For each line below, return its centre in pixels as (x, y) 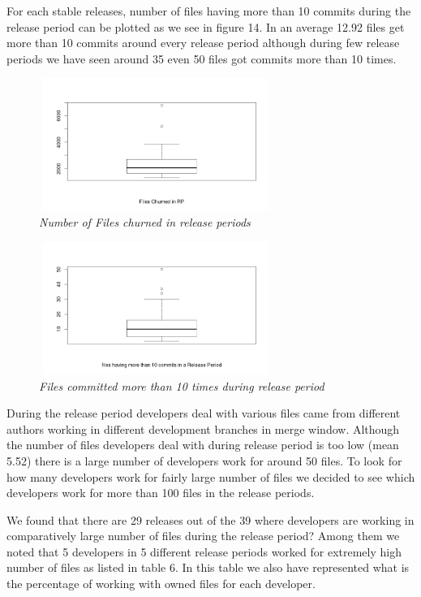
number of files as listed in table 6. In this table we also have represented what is (208, 567)
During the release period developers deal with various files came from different (204, 413)
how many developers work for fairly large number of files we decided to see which (211, 476)
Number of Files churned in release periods (145, 222)
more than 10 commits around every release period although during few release (203, 43)
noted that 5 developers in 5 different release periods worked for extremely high (204, 551)
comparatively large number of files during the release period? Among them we (203, 536)
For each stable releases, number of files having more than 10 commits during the (209, 11)
